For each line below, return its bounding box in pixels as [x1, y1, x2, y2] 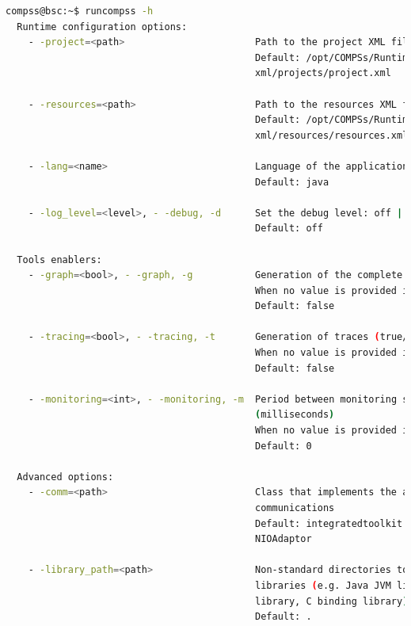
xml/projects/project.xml [255, 67, 391, 79]
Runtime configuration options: [17, 21, 188, 32]
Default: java [255, 176, 329, 188]
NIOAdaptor [255, 533, 312, 545]
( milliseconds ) [255, 409, 335, 421]
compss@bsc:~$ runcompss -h [6, 6, 154, 17]
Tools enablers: [17, 254, 102, 265]
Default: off [255, 223, 323, 235]
